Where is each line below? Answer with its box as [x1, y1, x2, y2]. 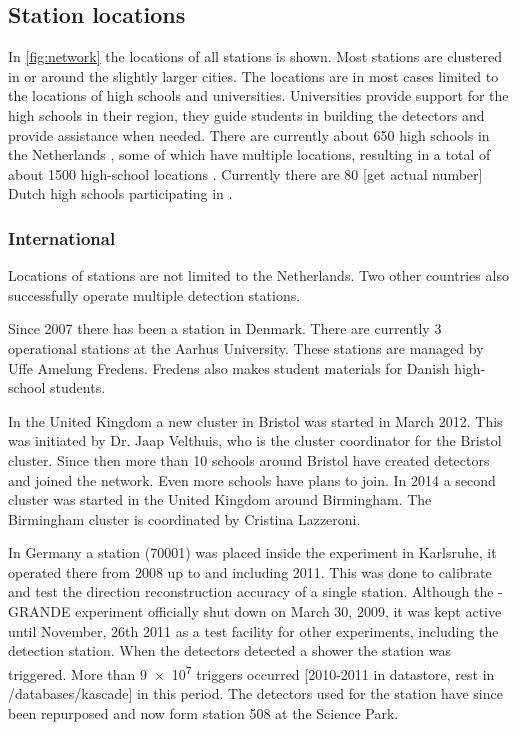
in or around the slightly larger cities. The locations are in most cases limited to [8, 65, 499, 86]
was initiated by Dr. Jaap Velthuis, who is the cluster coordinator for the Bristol [8, 430, 502, 451]
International [8, 225, 116, 250]
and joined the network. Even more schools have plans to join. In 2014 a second [8, 469, 496, 490]
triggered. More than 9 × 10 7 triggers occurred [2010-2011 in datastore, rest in [8, 660, 495, 684]
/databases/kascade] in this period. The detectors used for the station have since [8, 683, 503, 704]
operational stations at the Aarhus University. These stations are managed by [8, 337, 484, 358]
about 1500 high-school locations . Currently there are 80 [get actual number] [8, 163, 483, 184]
